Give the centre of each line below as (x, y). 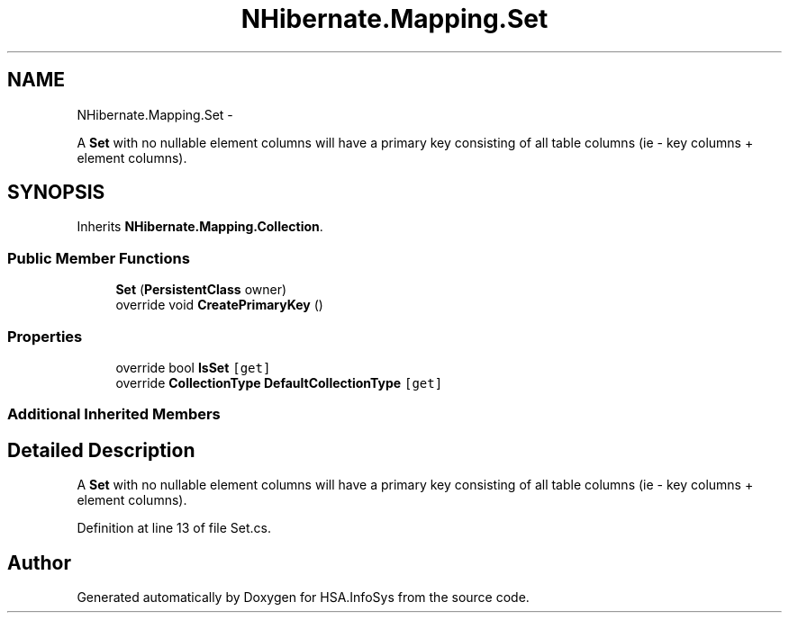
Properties (45, 336)
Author (39, 562)
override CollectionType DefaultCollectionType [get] (279, 382)
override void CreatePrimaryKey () (219, 305)
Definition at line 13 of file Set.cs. (174, 528)
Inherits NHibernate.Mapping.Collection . (200, 227)
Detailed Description (101, 450)
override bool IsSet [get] (193, 367)
